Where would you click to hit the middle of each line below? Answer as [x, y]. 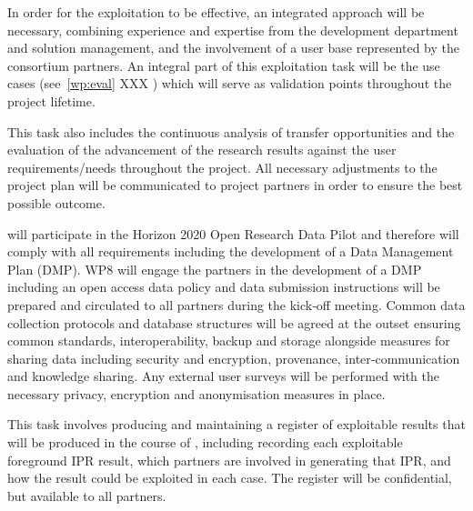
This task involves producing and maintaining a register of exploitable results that [236, 424]
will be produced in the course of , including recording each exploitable [205, 442]
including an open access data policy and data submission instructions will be [224, 287]
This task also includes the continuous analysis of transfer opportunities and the [231, 131]
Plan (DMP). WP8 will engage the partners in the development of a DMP [215, 269]
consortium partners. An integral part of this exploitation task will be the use [224, 65]
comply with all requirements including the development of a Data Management [231, 251]
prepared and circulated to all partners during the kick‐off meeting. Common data [236, 304]
